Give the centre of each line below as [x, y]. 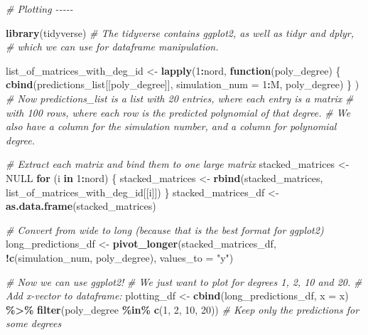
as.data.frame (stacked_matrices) [81, 206]
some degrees [34, 323]
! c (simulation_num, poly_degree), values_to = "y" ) [120, 257]
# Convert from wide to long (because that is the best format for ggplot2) [165, 229]
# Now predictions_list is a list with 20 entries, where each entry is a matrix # [180, 98]
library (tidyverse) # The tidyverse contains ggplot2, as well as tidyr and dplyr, [180, 32]
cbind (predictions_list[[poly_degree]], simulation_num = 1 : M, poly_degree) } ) [183, 84]
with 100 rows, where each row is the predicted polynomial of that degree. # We [178, 112]
